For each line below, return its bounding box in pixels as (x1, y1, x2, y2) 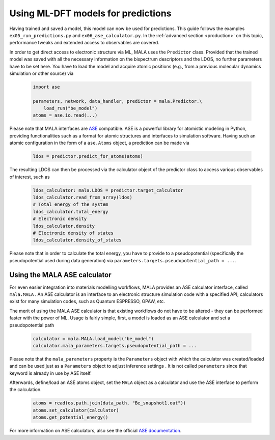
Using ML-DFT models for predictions (9, 8, 172, 19)
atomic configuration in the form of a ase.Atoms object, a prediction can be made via (9, 140, 189, 146)
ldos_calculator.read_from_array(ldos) (33, 194, 132, 200)
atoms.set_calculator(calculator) (33, 407, 119, 413)
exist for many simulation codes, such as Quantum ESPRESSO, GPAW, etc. (9, 298, 166, 305)
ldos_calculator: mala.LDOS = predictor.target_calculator (33, 187, 183, 193)
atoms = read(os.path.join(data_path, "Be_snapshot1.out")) (33, 400, 186, 406)
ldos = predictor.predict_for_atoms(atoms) (33, 153, 144, 159)
